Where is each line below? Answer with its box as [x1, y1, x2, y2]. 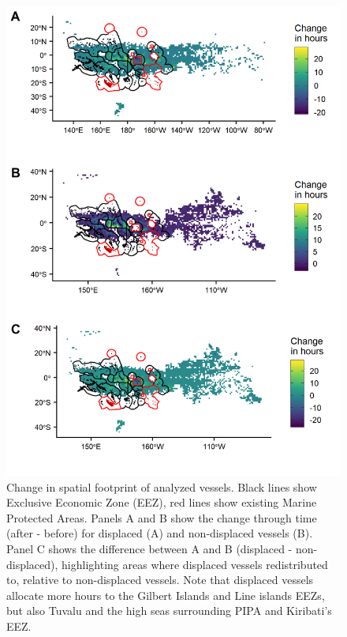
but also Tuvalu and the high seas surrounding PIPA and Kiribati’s [6, 602, 332, 619]
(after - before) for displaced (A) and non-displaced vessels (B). [6, 525, 313, 541]
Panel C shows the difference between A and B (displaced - [6, 540, 293, 556]
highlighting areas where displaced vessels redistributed [62, 556, 328, 572]
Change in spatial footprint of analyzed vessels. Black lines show [6, 478, 317, 495]
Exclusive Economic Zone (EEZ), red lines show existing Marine [6, 494, 317, 511]
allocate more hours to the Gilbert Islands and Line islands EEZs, [6, 586, 325, 603]
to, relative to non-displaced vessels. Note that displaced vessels [6, 571, 314, 588]
